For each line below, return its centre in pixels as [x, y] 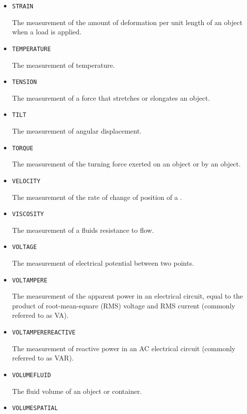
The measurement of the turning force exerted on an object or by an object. [126, 164]
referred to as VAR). [43, 358]
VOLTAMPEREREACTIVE [44, 333]
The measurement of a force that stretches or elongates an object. [111, 97]
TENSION [24, 82]
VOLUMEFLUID [31, 375]
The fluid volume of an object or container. [77, 391]
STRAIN [23, 6]
